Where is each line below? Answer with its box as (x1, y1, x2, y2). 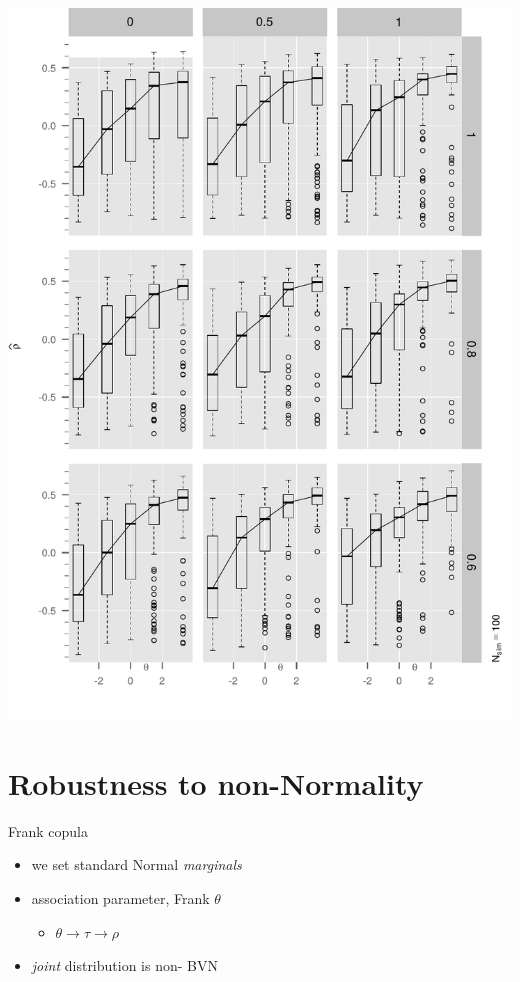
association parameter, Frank (31, 888, 210, 909)
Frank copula (8, 820, 88, 841)
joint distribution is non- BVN (31, 955, 218, 976)
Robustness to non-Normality (8, 762, 424, 803)
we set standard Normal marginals (31, 854, 242, 875)
